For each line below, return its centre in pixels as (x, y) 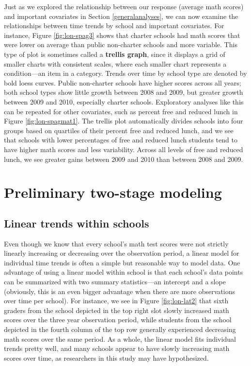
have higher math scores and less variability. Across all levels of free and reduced (124, 149)
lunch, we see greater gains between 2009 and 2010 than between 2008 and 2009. (124, 159)
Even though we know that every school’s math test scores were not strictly (116, 243)
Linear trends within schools (77, 223)
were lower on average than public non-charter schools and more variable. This (121, 44)
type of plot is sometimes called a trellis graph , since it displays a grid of (115, 54)
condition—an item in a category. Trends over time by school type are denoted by (125, 73)
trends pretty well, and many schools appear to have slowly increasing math (117, 348)
